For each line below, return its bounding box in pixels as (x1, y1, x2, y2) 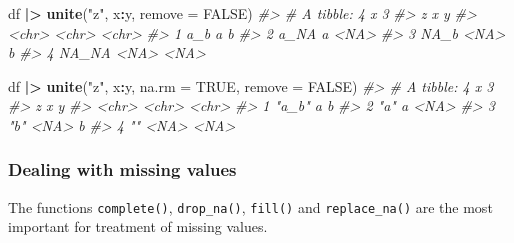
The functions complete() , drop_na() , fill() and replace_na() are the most (8, 196, 493, 217)
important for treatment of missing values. (8, 216, 268, 237)
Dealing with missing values (8, 157, 237, 182)
